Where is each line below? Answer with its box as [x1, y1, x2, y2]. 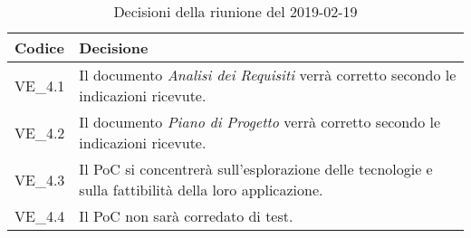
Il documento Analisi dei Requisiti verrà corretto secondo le [79, 64, 457, 85]
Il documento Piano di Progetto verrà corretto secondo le [79, 111, 441, 132]
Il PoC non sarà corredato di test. [79, 205, 293, 226]
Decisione [79, 37, 149, 58]
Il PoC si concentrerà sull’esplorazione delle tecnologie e [79, 158, 433, 179]
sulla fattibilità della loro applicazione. [79, 179, 323, 200]
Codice [14, 37, 64, 58]
